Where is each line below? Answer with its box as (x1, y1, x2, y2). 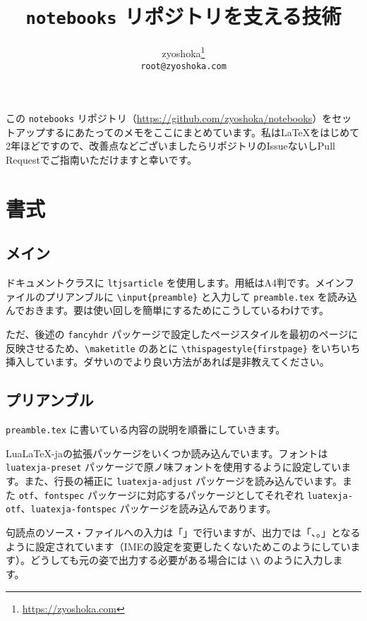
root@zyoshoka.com (140, 61, 227, 71)
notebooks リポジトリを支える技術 (25, 1, 342, 30)
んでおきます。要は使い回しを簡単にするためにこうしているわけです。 (6, 303, 329, 318)
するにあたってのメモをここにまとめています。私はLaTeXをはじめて (44, 124, 360, 139)
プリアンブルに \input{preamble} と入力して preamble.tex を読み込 (44, 289, 357, 303)
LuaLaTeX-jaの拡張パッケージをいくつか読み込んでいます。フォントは (6, 445, 328, 460)
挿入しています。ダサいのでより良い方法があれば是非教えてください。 (6, 354, 330, 369)
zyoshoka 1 (162, 44, 205, 60)
